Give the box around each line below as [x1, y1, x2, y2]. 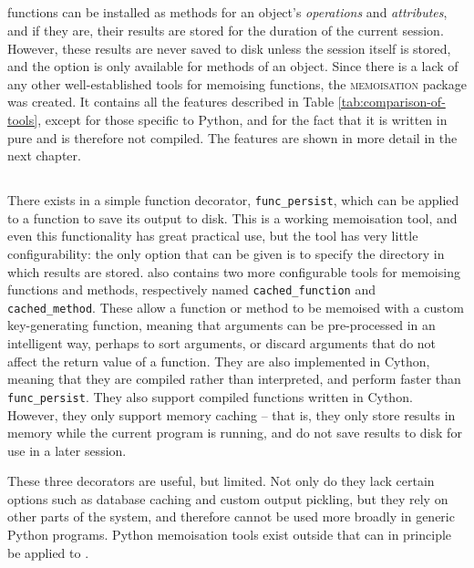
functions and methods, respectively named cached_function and [7, 280, 376, 299]
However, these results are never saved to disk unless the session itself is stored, [7, 38, 451, 57]
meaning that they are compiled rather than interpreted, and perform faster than [7, 369, 461, 388]
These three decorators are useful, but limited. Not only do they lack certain [7, 471, 435, 491]
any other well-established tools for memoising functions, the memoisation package [7, 74, 467, 93]
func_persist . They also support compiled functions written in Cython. [7, 387, 413, 406]
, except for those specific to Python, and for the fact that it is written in [37, 109, 448, 129]
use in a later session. [7, 440, 127, 460]
